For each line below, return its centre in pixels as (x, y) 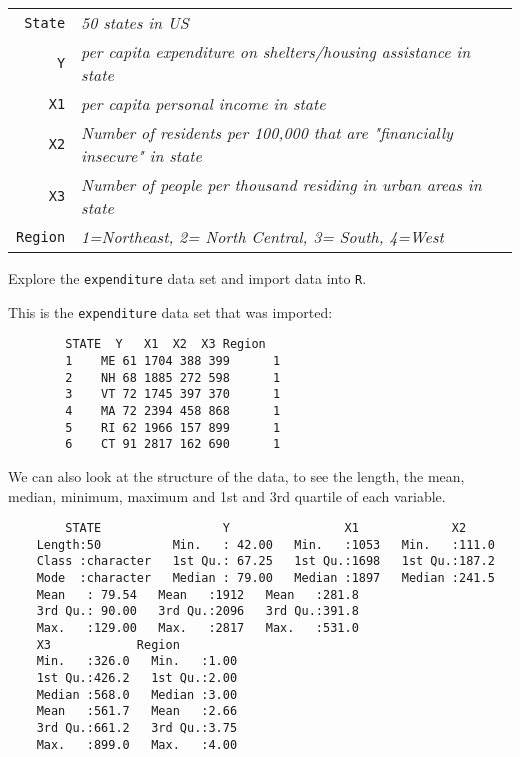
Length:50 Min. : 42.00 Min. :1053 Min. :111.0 (265, 544)
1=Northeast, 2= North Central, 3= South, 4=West (262, 236)
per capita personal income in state (203, 103)
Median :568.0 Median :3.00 (137, 694)
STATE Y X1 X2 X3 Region (165, 344)
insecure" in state (141, 155)
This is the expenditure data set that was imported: (170, 311)
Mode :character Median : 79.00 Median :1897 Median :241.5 (265, 578)
